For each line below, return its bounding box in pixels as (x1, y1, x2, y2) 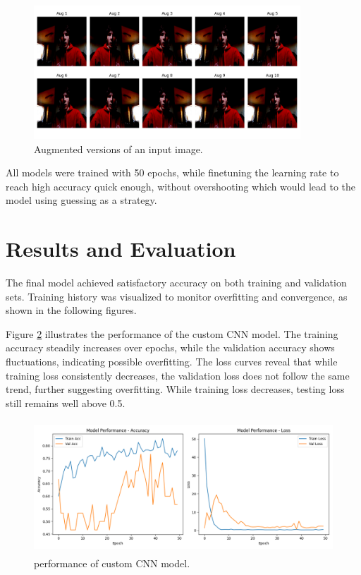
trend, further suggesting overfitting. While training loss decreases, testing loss (6, 382, 345, 397)
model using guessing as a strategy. (6, 193, 157, 207)
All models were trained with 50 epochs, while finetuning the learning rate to (6, 165, 339, 180)
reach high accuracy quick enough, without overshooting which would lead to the (6, 178, 356, 193)
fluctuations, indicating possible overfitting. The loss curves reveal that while (6, 354, 338, 369)
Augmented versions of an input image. (34, 141, 203, 156)
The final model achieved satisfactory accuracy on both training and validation (6, 275, 347, 290)
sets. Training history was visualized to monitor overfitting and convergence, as (6, 289, 348, 303)
